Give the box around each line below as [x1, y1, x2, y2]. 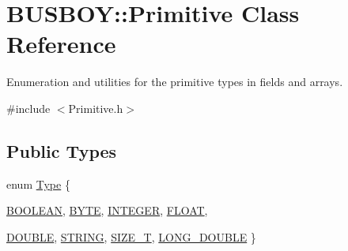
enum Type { [6, 175, 70, 192]
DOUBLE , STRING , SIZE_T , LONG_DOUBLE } [6, 228, 256, 245]
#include [6, 99, 51, 116]
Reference [6, 28, 116, 60]
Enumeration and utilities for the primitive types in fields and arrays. [6, 73, 343, 90]
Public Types [6, 138, 117, 163]
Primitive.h [68, 99, 123, 116]
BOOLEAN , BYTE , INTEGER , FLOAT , [6, 202, 208, 219]
